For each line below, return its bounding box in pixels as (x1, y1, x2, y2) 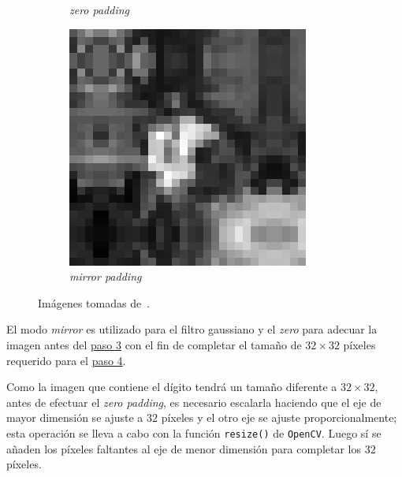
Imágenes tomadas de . (38, 294, 151, 311)
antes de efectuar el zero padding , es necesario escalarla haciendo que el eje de (6, 393, 382, 410)
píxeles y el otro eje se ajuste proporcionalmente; (161, 409, 397, 426)
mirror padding (69, 268, 142, 285)
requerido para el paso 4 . (6, 352, 126, 368)
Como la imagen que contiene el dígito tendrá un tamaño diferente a (6, 378, 337, 395)
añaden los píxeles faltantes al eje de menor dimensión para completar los (6, 440, 362, 457)
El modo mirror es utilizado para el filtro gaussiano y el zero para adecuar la (6, 321, 378, 337)
